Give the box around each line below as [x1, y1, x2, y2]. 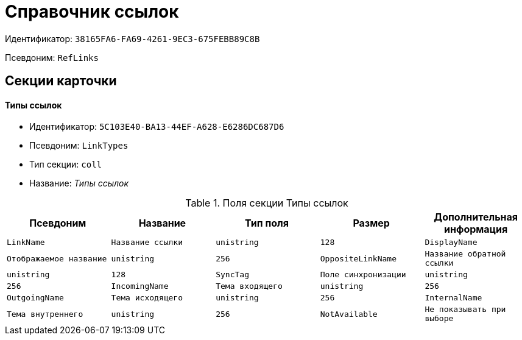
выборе [425, 314, 454, 324]
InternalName [425, 293, 482, 303]
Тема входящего [216, 282, 283, 291]
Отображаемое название [7, 253, 107, 263]
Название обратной [425, 249, 506, 259]
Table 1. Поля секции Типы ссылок [185, 197, 348, 210]
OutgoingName [7, 293, 64, 303]
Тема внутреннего [7, 309, 83, 319]
